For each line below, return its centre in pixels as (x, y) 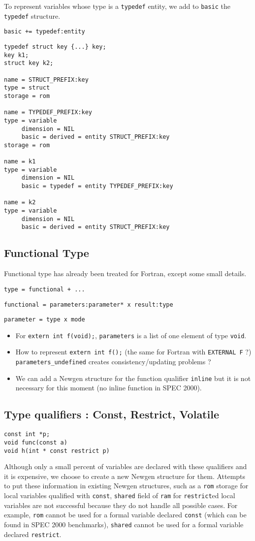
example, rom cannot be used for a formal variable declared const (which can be (125, 515)
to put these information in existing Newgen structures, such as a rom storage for (126, 486)
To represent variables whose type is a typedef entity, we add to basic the (117, 6)
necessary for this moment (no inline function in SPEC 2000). (109, 388)
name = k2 (20, 203)
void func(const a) (36, 442)
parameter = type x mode (45, 320)
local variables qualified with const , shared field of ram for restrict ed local (120, 495)
